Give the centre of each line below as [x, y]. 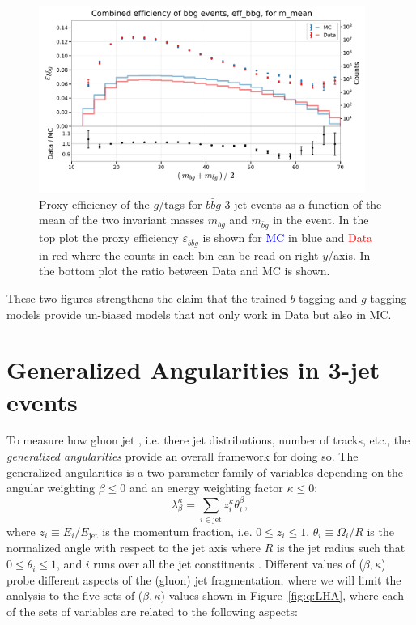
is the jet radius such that [341, 548]
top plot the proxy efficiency [109, 238]
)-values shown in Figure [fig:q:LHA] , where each [282, 595]
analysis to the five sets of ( [75, 595]
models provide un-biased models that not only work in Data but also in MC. [199, 314]
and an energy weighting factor [206, 488]
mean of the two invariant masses [122, 220]
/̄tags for [180, 204]
